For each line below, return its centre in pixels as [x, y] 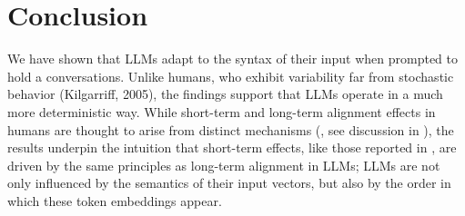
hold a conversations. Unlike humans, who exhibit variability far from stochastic [231, 76]
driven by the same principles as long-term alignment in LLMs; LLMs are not [224, 165]
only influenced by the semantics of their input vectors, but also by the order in [229, 183]
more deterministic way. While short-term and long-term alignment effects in [222, 111]
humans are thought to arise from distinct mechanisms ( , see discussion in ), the [231, 129]
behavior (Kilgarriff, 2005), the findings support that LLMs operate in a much [225, 94]
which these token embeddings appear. [115, 200]
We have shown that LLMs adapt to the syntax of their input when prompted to [232, 59]
